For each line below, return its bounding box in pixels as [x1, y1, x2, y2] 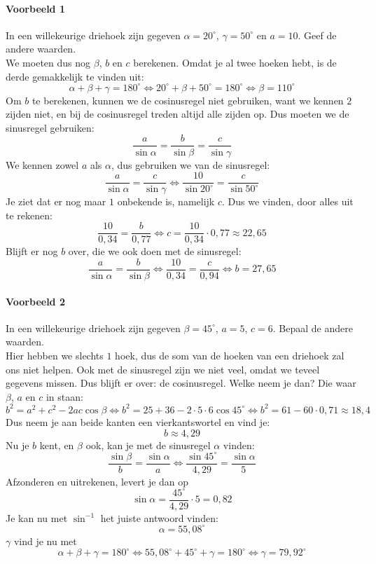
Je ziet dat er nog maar [6, 194, 106, 209]
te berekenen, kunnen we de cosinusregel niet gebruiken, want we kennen [32, 92, 344, 107]
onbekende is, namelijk [117, 194, 215, 209]
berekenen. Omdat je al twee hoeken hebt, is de [133, 55, 337, 69]
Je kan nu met [6, 510, 68, 525]
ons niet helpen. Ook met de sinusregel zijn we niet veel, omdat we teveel [6, 362, 320, 376]
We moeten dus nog [6, 55, 91, 69]
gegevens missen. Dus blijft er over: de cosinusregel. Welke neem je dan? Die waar [6, 376, 356, 390]
